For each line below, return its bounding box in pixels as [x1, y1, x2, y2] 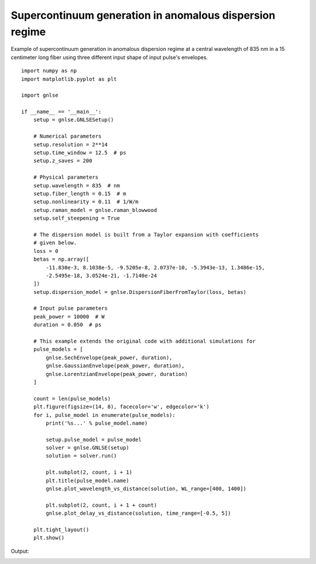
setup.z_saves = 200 [33, 158, 92, 164]
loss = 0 [33, 248, 59, 254]
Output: [11, 548, 29, 555]
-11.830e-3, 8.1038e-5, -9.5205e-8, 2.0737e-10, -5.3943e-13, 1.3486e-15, [46, 264, 265, 271]
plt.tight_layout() [33, 527, 90, 533]
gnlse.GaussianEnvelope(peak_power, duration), [46, 363, 185, 369]
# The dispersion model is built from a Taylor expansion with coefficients [33, 231, 259, 238]
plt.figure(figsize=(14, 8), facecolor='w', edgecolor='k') [33, 404, 210, 410]
